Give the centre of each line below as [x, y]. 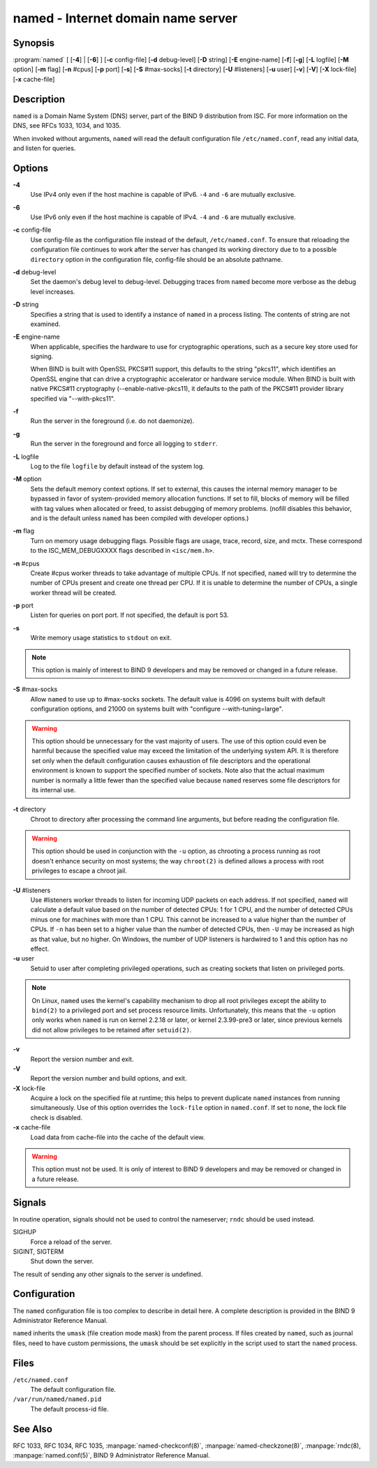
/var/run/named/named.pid [57, 1399]
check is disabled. [57, 1118]
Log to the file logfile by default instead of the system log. [118, 466]
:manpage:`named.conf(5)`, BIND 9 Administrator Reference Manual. [111, 1455]
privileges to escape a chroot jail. [79, 871]
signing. [42, 357]
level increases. [53, 291]
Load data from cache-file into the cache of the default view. [118, 1137]
